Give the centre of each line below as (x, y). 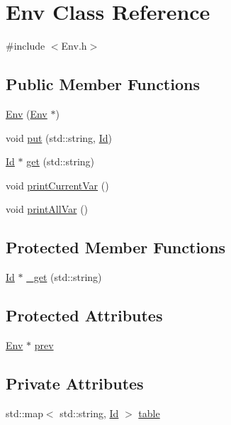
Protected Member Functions (116, 247)
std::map (24, 413)
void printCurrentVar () (57, 185)
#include (26, 46)
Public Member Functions (103, 84)
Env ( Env (27, 113)
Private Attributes (75, 383)
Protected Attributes (84, 315)
